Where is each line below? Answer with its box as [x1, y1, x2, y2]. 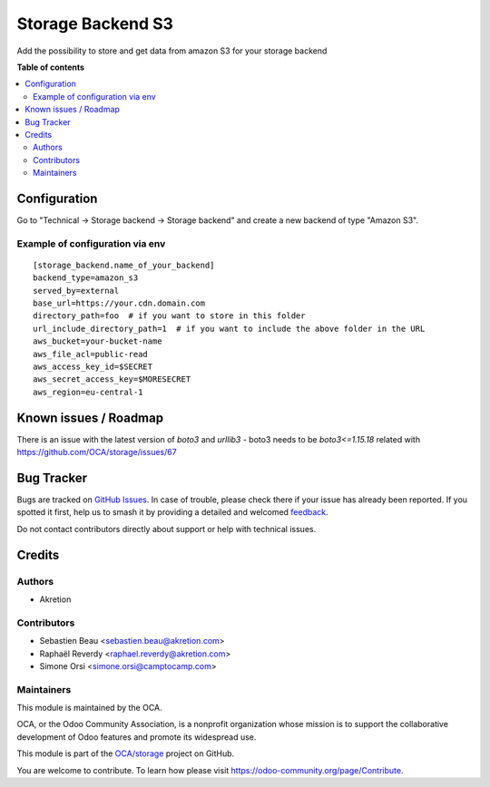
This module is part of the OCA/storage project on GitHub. [16, 748, 235, 759]
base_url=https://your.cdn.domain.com [33, 298, 206, 308]
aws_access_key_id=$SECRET [33, 362, 153, 372]
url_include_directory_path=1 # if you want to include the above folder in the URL [33, 323, 426, 334]
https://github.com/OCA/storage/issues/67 [16, 447, 177, 458]
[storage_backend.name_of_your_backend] [33, 259, 215, 270]
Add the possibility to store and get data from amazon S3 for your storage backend [16, 45, 328, 56]
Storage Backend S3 [16, 14, 174, 34]
